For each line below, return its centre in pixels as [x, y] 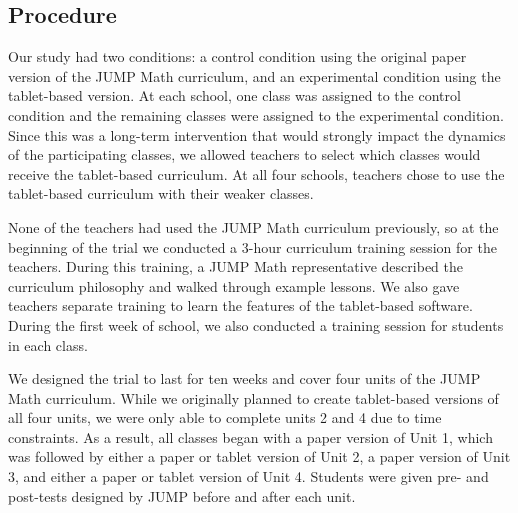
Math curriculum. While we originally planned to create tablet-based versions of [253, 397]
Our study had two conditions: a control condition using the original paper [237, 56]
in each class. [48, 344]
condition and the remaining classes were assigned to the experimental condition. [256, 114]
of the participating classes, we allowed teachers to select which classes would [244, 154]
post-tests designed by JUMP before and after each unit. [182, 495]
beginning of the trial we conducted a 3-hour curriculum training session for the [252, 246]
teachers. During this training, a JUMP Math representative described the [235, 266]
